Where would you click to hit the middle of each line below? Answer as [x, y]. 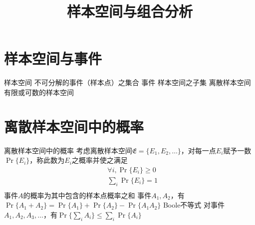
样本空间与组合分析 [129, 11]
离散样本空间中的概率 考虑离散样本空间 [68, 150]
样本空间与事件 [53, 58]
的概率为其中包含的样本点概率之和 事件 [87, 195]
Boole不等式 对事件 [194, 205]
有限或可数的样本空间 [39, 92]
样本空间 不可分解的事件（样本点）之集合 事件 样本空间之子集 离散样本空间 [127, 82]
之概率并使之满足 [100, 160]
